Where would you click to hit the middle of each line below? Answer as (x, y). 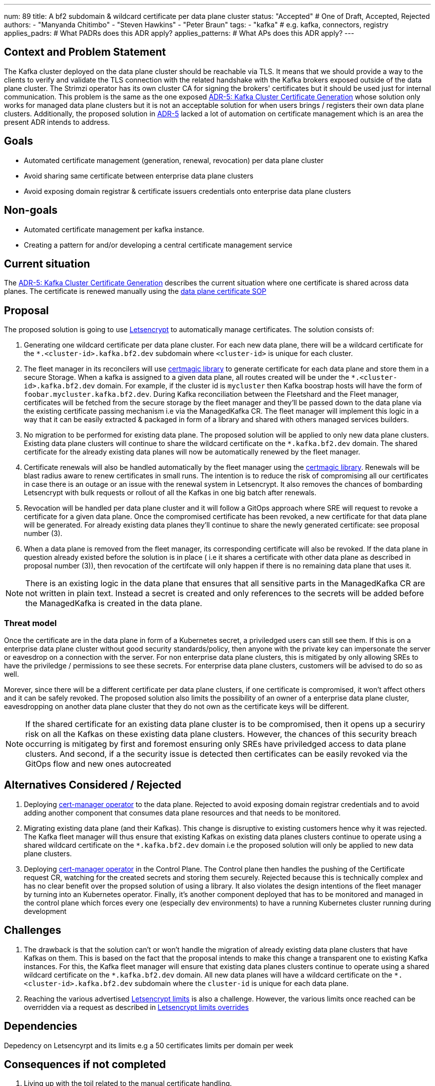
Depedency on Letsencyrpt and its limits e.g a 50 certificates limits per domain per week (149, 1045)
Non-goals (31, 210)
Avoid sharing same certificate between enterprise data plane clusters (139, 176)
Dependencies (41, 1026)
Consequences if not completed (85, 1064)
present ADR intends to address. (57, 122)
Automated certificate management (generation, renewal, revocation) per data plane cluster (174, 160)
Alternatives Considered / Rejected (93, 785)
